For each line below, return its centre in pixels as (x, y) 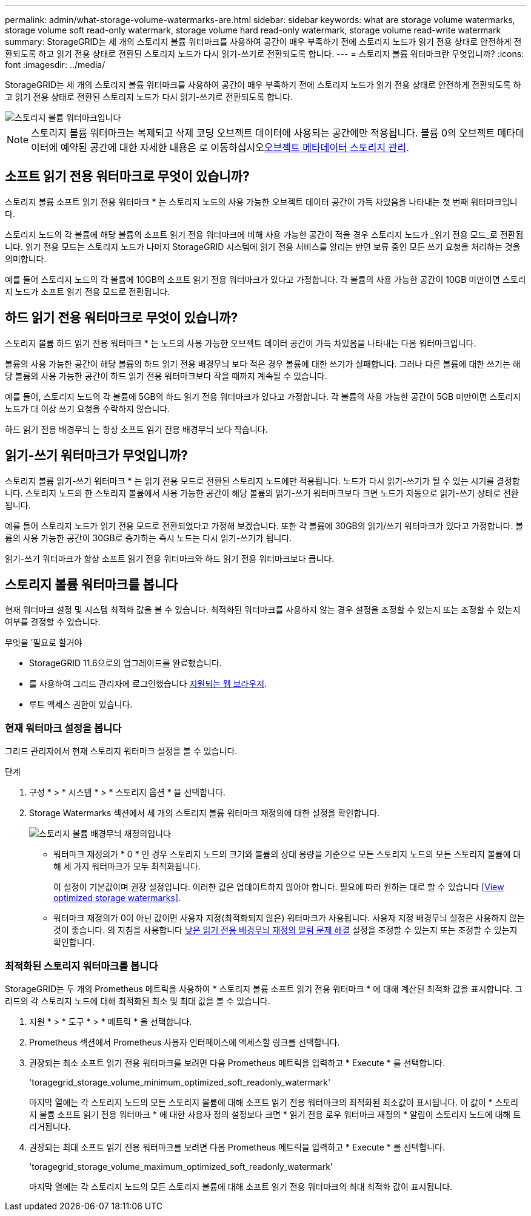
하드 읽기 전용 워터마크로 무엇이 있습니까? (122, 318)
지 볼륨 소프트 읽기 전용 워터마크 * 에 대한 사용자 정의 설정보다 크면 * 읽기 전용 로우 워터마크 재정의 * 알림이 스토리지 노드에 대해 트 (275, 1114)
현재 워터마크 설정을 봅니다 (63, 728)
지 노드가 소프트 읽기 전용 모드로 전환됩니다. (88, 291)
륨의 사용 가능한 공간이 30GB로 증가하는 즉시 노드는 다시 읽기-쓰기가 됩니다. (149, 538)
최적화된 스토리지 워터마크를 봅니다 (82, 966)
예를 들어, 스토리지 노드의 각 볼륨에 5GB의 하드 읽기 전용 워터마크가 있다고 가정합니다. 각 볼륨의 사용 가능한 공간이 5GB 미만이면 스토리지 (263, 396)
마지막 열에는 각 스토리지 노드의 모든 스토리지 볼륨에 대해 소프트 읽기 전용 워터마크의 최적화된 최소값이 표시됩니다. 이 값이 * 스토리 (274, 1102)
